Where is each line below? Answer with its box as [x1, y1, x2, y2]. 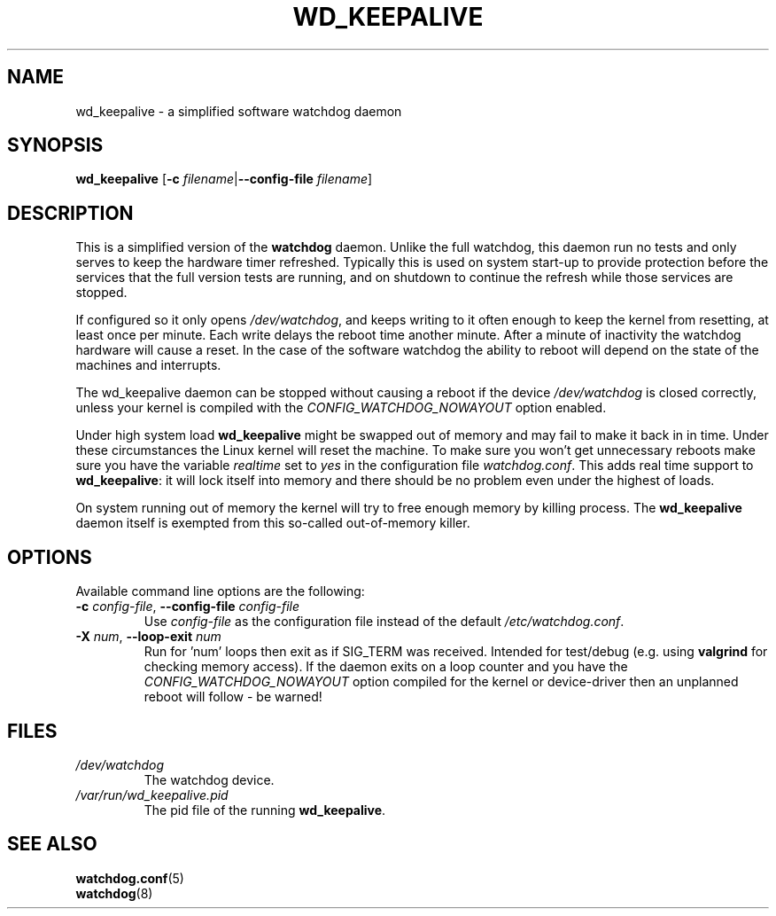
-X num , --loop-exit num [75, 629, 221, 645]
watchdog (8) [75, 885, 153, 901]
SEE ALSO [7, 833, 97, 856]
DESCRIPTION [7, 201, 134, 224]
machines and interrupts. [75, 357, 221, 373]
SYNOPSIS [7, 134, 104, 157]
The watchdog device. [144, 771, 275, 787]
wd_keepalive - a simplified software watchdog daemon [75, 103, 402, 119]
